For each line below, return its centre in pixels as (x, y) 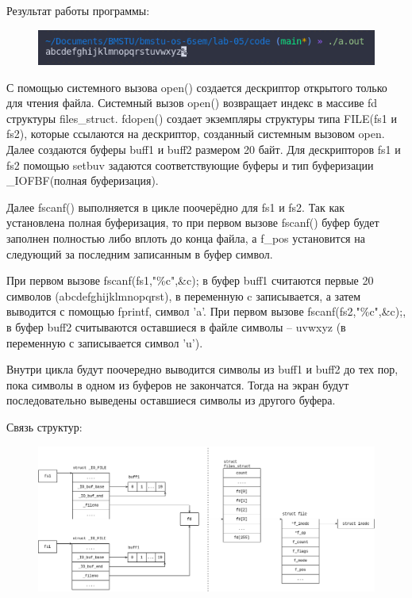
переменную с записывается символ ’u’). (105, 342)
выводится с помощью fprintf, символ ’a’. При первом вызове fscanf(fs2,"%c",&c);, (206, 311)
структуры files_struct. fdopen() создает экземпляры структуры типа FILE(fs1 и (202, 118)
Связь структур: (44, 426)
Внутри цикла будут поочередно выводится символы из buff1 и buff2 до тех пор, (202, 369)
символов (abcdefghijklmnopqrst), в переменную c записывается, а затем (184, 295)
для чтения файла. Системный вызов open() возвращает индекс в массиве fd (192, 103)
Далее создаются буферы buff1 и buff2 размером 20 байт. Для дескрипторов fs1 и (204, 149)
